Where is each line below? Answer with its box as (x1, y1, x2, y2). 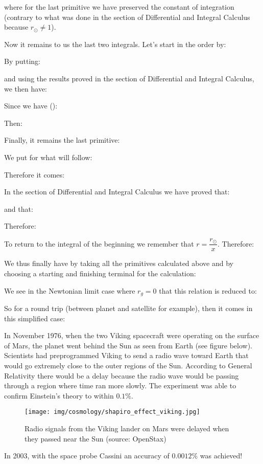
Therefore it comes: (4, 169, 64, 180)
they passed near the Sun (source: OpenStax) (25, 433, 166, 444)
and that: (4, 203, 33, 214)
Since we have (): (4, 100, 58, 111)
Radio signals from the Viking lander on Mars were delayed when (25, 423, 229, 434)
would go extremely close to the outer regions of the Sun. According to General (4, 360, 252, 370)
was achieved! (200, 450, 243, 461)
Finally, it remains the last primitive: (4, 135, 120, 145)
